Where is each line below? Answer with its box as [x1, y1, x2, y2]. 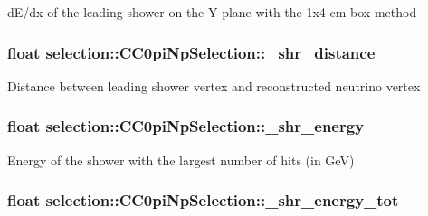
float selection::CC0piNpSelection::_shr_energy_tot [7, 189, 399, 211]
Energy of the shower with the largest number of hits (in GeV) [7, 150, 355, 169]
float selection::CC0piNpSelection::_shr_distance [7, 41, 376, 63]
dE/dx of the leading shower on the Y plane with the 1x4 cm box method [7, 3, 417, 21]
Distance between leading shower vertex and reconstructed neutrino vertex [7, 76, 421, 95]
